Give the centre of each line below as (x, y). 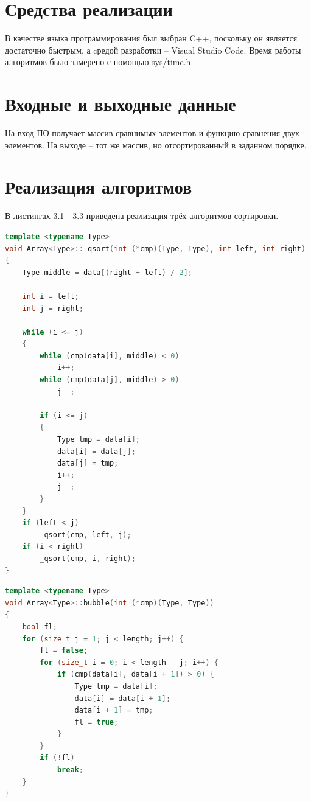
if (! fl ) (57, 758)
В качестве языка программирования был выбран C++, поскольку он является (151, 38)
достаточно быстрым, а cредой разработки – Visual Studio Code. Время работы (153, 50)
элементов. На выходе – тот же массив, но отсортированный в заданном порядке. (156, 145)
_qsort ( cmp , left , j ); (86, 535)
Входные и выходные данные (121, 104)
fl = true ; (96, 722)
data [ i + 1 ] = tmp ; (114, 710)
